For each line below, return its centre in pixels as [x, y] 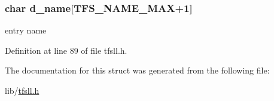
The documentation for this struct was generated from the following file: [137, 70]
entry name [26, 30]
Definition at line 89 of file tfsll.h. [66, 50]
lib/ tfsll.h [22, 90]
